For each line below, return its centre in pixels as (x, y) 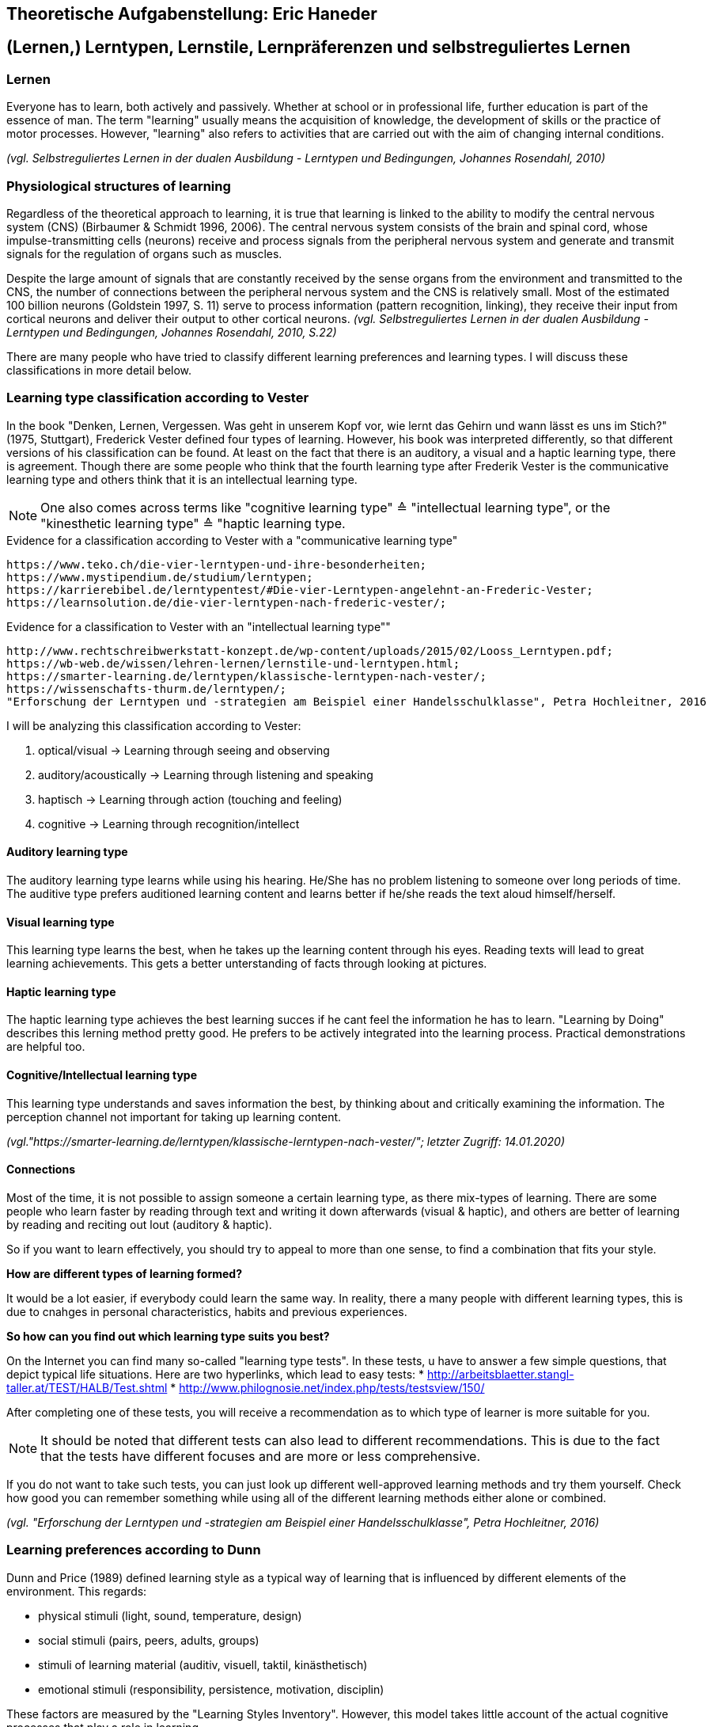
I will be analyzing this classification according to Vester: (154, 725)
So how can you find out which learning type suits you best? (168, 1336)
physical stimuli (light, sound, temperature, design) (170, 1615)
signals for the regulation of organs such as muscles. (144, 253)
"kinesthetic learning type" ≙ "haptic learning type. (193, 523)
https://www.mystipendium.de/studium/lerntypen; (160, 577)
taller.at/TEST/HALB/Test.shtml (87, 1387)
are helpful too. (46, 1047)
